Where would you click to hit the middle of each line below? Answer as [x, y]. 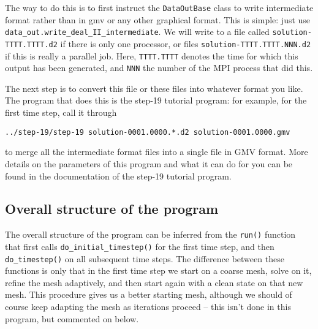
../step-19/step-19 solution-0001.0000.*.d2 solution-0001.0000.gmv [148, 132]
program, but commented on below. [72, 318]
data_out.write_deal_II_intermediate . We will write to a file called [137, 32]
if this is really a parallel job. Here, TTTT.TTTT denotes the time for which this [152, 55]
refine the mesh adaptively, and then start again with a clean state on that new [154, 282]
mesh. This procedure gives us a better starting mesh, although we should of [149, 294]
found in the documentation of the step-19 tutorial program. [118, 176]
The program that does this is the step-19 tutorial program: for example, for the [156, 100]
